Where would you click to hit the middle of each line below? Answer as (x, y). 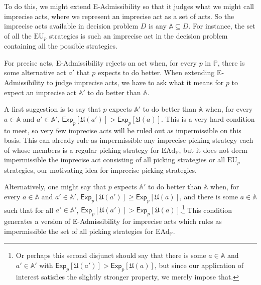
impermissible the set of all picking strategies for (79, 231)
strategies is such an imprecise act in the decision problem (138, 35)
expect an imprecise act (40, 92)
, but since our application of (199, 265)
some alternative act (35, 72)
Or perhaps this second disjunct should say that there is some (111, 255)
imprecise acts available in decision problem (71, 26)
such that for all (29, 210)
